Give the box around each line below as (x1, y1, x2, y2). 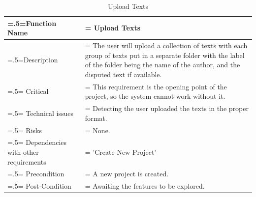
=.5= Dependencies (7, 137, 67, 147)
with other (7, 146, 39, 157)
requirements (7, 156, 46, 167)
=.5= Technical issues (7, 108, 73, 118)
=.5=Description (7, 55, 58, 65)
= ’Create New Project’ (85, 146, 157, 157)
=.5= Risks (7, 125, 42, 135)
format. (85, 113, 107, 123)
